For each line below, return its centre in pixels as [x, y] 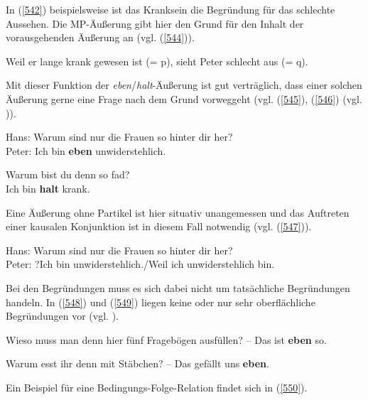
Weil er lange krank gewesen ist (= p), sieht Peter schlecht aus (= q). [157, 61]
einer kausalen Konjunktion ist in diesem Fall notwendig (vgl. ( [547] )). [159, 226]
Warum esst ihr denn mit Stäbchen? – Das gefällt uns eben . [137, 363]
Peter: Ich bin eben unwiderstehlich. [86, 150]
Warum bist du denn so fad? [68, 174]
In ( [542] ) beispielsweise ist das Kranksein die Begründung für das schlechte [171, 9]
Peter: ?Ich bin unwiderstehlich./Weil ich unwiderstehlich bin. [140, 264]
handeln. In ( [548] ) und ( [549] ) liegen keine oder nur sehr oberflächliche [161, 302]
